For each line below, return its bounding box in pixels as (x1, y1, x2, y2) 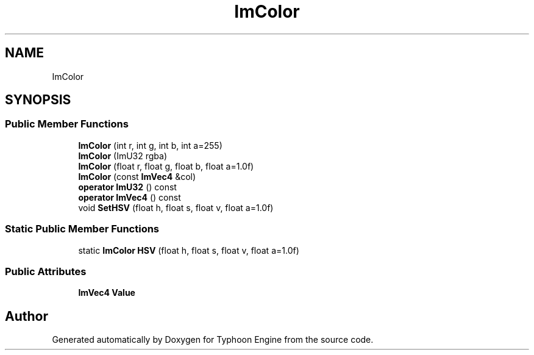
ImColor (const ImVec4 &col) (78, 171, 196, 182)
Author (5, 308, 48, 324)
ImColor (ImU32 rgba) (78, 150, 168, 161)
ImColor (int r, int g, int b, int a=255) (78, 140, 222, 151)
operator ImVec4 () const (78, 192, 181, 203)
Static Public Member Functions (5, 223, 160, 235)
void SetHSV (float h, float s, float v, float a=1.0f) (78, 202, 274, 213)
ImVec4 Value (78, 287, 135, 298)
